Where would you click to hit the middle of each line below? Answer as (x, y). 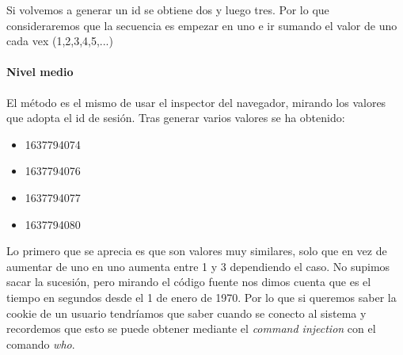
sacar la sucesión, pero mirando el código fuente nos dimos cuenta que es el (189, 282)
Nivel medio (40, 72)
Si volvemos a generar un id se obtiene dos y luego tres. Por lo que (168, 10)
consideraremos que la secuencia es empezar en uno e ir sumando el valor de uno (202, 25)
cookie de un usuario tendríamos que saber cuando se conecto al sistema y (186, 313)
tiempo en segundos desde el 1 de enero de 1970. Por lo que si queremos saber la (201, 297)
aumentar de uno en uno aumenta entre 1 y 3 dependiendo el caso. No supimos (198, 266)
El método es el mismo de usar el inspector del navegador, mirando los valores (196, 102)
